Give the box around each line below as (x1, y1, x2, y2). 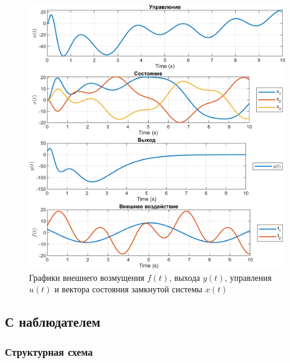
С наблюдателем (5, 312, 101, 331)
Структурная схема (5, 344, 93, 359)
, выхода (169, 271, 200, 283)
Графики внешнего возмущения (29, 271, 144, 283)
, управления (225, 271, 272, 283)
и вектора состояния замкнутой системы (54, 283, 203, 295)
